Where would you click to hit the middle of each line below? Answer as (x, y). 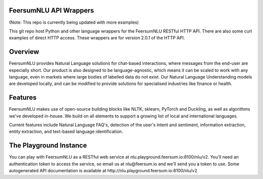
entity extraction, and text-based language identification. (66, 131)
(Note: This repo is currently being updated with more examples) (74, 22)
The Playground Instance (48, 146)
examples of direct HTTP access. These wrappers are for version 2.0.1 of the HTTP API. (97, 38)
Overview (24, 52)
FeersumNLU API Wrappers (52, 10)
